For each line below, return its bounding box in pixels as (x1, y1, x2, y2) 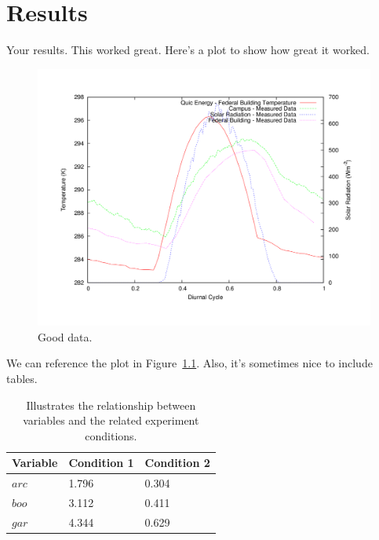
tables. (6, 370, 38, 387)
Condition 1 (68, 454, 134, 471)
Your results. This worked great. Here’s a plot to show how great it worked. (6, 42, 370, 58)
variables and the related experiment (23, 412, 199, 429)
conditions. (85, 427, 137, 443)
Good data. (38, 328, 93, 345)
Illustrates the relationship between (26, 396, 196, 413)
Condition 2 (144, 454, 210, 471)
